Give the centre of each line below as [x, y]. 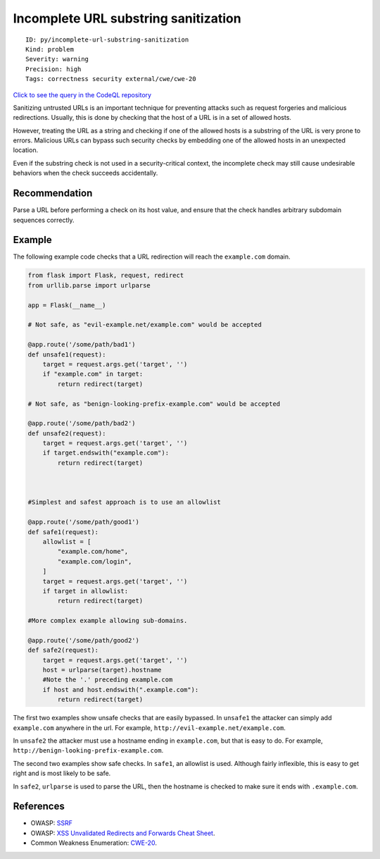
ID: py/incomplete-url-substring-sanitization [107, 39]
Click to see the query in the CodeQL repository [82, 94]
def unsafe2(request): [67, 433]
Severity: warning [57, 59]
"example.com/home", [93, 552]
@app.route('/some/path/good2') [84, 640]
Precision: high [53, 69]
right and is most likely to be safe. [62, 773]
